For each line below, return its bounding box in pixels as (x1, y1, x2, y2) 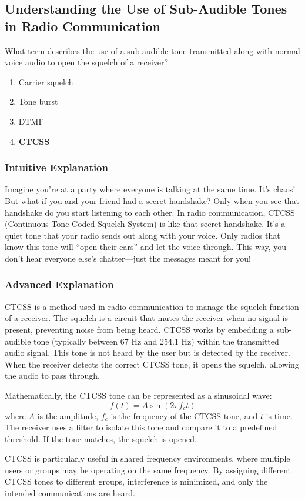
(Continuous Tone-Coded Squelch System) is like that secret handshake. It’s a (5, 218, 286, 230)
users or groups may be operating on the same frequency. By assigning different (5, 463, 291, 476)
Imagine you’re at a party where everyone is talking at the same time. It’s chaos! (5, 183, 296, 195)
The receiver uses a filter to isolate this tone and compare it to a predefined (5, 421, 277, 433)
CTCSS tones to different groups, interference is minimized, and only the (5, 475, 268, 487)
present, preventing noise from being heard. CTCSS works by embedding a (5, 323, 274, 335)
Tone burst (18, 95, 58, 108)
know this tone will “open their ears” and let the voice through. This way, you (5, 241, 287, 253)
